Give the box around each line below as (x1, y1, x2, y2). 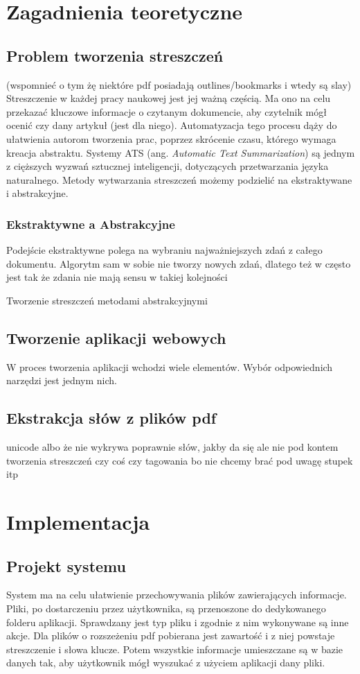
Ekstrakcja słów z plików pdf (6, 407, 217, 429)
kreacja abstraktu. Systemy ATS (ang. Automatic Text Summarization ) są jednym (6, 145, 355, 159)
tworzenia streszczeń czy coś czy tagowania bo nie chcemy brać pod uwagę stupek (6, 453, 353, 467)
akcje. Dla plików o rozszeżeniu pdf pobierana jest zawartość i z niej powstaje (6, 628, 335, 643)
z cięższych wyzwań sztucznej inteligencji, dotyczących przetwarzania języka (6, 159, 329, 173)
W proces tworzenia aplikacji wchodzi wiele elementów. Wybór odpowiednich (6, 359, 333, 374)
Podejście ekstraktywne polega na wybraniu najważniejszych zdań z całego (6, 243, 323, 257)
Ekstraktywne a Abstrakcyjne (6, 215, 175, 232)
